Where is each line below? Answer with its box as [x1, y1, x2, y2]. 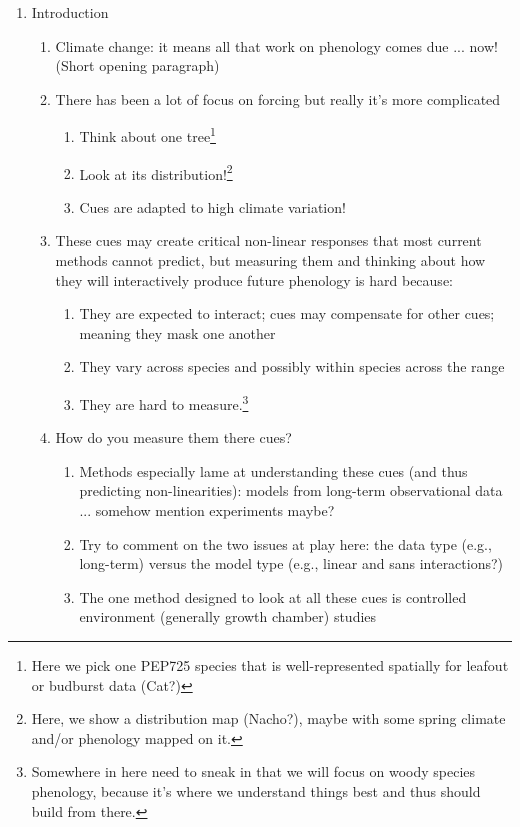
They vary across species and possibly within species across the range [79, 356, 505, 377]
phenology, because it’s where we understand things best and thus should [31, 781, 481, 801]
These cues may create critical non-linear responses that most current [55, 230, 482, 251]
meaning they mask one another [79, 322, 276, 343]
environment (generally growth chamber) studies [79, 606, 377, 627]
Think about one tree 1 [79, 123, 216, 147]
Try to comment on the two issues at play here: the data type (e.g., [79, 533, 492, 554]
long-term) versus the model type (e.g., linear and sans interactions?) [79, 553, 504, 574]
